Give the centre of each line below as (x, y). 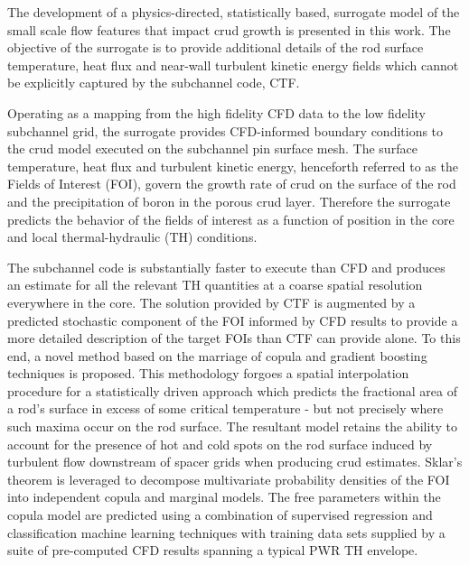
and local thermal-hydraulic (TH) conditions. (132, 237)
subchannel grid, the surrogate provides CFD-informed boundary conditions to (225, 130)
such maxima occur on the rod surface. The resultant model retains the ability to (232, 426)
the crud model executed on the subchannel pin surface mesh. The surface (212, 148)
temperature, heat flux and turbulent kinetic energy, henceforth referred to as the (233, 166)
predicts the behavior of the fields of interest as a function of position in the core (231, 219)
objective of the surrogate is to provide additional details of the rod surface (216, 47)
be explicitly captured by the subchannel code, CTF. (154, 83)
